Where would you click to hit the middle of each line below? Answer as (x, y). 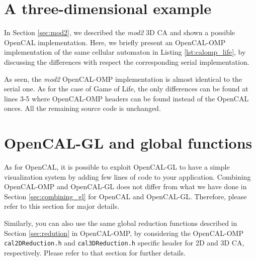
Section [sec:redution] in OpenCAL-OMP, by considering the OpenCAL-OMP (124, 233)
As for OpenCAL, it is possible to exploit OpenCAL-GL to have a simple (117, 167)
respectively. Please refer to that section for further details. (95, 252)
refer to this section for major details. (62, 206)
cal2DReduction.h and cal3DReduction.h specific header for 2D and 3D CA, (124, 243)
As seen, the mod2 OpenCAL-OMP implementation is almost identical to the (123, 79)
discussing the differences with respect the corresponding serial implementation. (127, 61)
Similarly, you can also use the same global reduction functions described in (121, 223)
